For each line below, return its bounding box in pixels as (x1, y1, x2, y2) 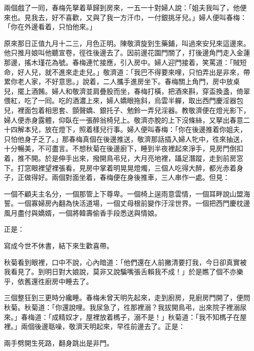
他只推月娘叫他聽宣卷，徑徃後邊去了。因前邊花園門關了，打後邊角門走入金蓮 (4, 47, 250, 58)
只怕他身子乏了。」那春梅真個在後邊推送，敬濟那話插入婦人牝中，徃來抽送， (4, 133, 247, 144)
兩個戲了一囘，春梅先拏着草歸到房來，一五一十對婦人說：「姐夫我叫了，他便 (4, 2, 247, 12)
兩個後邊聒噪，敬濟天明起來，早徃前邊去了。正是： (21, 321, 185, 331)
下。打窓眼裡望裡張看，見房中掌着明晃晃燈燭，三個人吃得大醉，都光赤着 (4, 162, 236, 173)
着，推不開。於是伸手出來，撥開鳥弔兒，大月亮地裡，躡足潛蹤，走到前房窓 (4, 153, 243, 163)
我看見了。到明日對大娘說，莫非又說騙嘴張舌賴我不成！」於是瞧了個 (4, 266, 223, 277)
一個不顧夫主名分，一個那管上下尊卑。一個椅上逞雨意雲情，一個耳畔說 (4, 188, 230, 198)
